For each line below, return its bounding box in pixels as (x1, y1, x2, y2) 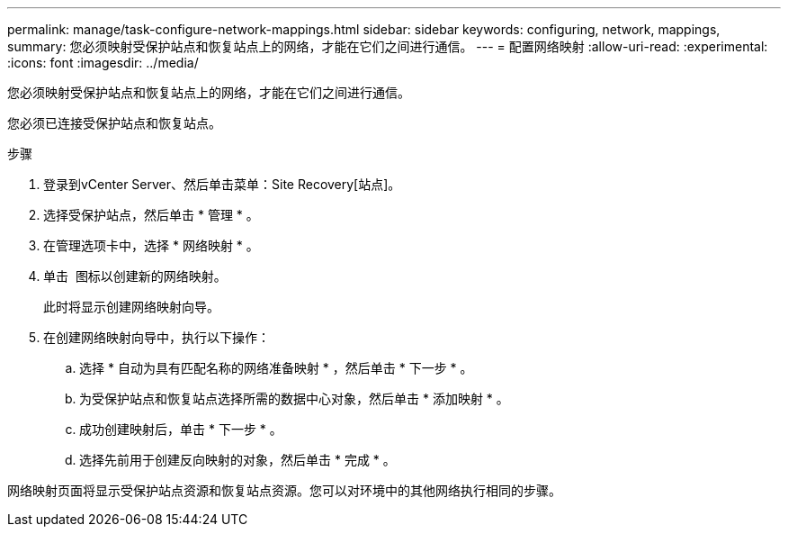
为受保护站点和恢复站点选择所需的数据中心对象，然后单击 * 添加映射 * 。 (79, 391, 509, 406)
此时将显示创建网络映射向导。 (43, 299, 219, 314)
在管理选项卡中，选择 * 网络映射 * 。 (43, 238, 259, 253)
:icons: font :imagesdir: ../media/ (7, 55, 199, 70)
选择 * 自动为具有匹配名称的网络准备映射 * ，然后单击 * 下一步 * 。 (79, 360, 473, 376)
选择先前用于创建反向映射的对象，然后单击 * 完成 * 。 (79, 452, 396, 467)
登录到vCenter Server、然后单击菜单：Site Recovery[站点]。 (43, 176, 401, 192)
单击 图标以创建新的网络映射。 (43, 268, 227, 284)
